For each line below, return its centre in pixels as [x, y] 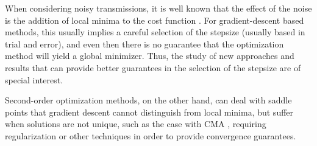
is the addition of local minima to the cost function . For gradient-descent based [155, 20]
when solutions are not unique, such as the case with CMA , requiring [136, 124]
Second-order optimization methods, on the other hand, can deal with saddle [148, 100]
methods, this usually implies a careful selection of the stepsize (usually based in [155, 32]
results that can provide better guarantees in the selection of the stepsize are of [153, 67]
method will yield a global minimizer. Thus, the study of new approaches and [150, 56]
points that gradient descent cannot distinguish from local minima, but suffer [149, 112]
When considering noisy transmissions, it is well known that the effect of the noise [158, 8]
